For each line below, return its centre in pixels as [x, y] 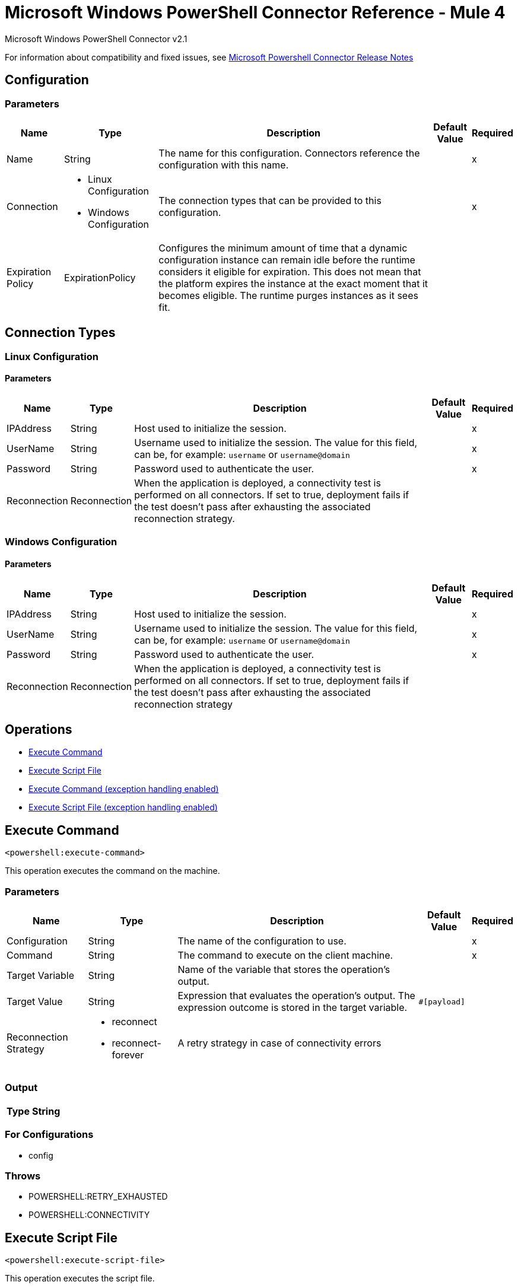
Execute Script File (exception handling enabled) [123, 807]
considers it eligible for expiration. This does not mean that [290, 271]
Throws [23, 1176]
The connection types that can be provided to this [270, 200]
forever [128, 1055]
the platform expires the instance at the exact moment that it [293, 283]
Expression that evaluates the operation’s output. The [296, 996]
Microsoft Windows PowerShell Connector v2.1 [96, 39]
